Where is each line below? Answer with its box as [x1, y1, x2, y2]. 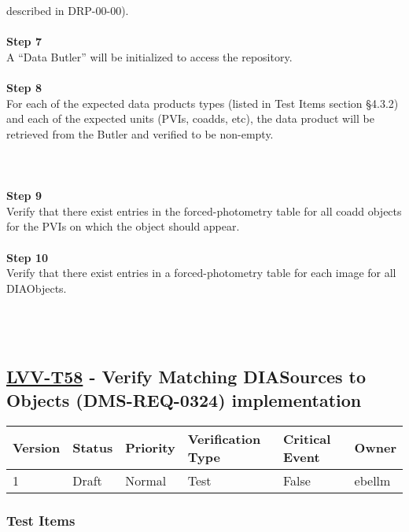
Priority [125, 438, 175, 457]
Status [72, 438, 113, 457]
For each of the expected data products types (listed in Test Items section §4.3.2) [6, 94, 399, 111]
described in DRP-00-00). [6, 2, 129, 18]
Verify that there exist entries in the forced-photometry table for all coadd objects [6, 202, 402, 219]
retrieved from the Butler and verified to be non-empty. [6, 125, 274, 142]
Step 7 [6, 33, 42, 50]
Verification [187, 429, 261, 448]
